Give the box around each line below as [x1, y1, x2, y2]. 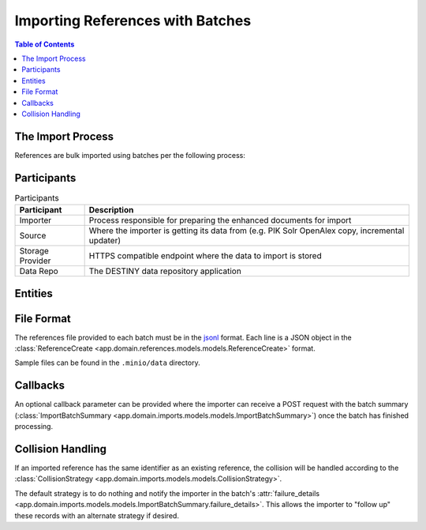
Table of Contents [14, 39, 75, 49]
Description [88, 205, 134, 216]
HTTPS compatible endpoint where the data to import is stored [88, 250, 323, 261]
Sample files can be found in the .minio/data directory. [14, 358, 200, 367]
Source [19, 230, 47, 241]
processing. [14, 422, 54, 431]
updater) [88, 235, 121, 246]
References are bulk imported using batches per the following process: [14, 150, 246, 160]
